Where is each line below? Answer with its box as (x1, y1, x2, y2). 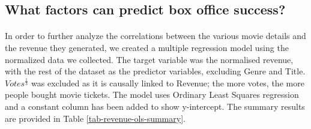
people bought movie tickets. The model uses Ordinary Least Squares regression (5, 88, 299, 101)
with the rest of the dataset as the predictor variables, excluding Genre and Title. (5, 65, 306, 77)
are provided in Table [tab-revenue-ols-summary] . (5, 112, 186, 124)
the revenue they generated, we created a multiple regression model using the (5, 41, 289, 53)
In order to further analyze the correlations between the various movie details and (5, 29, 306, 42)
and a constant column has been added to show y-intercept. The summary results (5, 100, 305, 112)
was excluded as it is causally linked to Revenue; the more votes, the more (31, 76, 304, 89)
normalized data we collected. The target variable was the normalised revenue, (5, 53, 294, 65)
